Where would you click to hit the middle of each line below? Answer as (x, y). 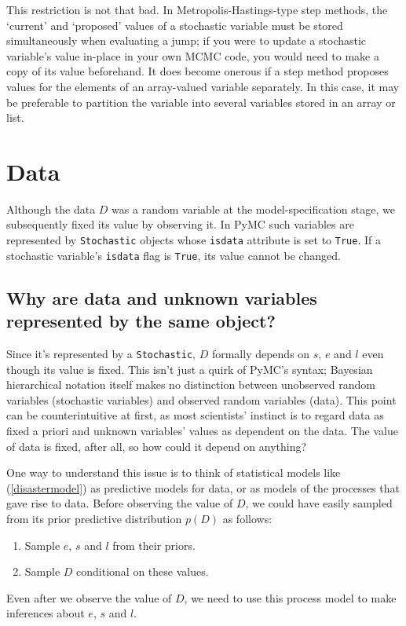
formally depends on (261, 353)
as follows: (247, 518)
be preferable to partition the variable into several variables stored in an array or (201, 102)
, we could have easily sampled (319, 503)
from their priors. (154, 545)
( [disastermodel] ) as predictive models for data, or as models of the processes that (203, 487)
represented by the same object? (141, 321)
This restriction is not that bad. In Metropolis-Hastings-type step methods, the (197, 9)
